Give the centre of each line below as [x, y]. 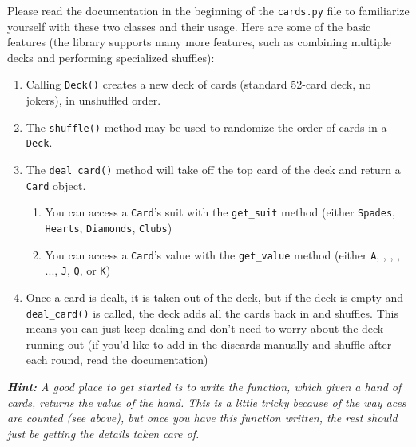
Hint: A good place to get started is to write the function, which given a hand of [204, 386]
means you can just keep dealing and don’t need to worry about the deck [205, 328]
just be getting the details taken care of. [103, 433]
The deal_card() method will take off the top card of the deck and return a [213, 169]
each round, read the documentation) [117, 360]
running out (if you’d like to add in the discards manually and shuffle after [209, 344]
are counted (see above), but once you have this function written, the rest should [202, 418]
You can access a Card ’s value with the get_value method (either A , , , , [222, 254]
